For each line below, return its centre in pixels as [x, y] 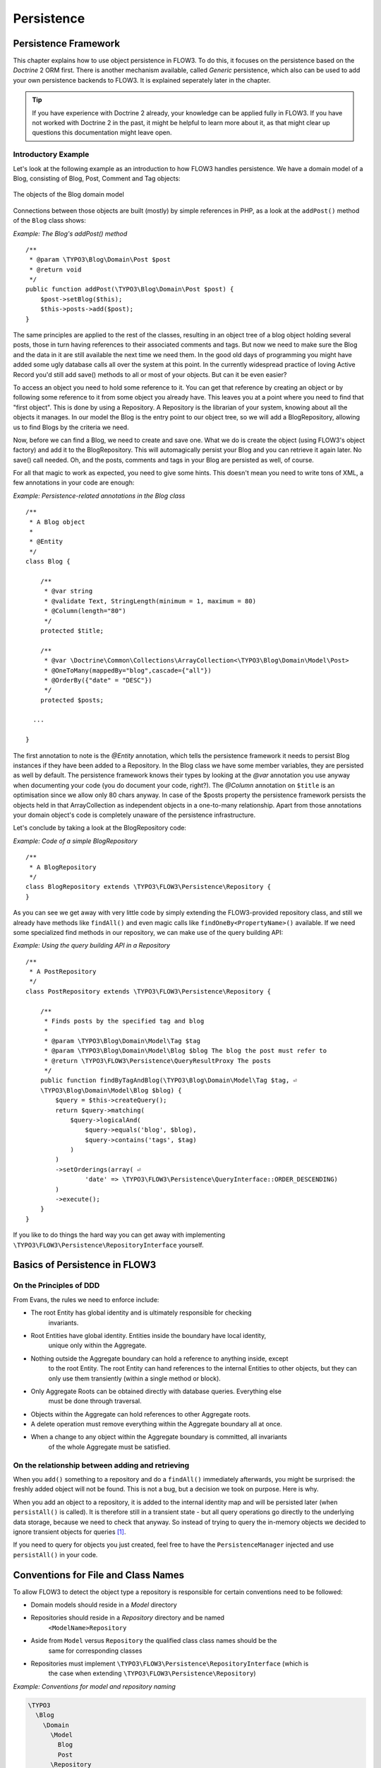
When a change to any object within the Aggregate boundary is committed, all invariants [159, 1437]
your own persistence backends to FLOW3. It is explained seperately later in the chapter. [142, 80]
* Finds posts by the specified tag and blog [124, 1021]
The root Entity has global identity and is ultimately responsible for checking [141, 1313]
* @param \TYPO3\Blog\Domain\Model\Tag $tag [122, 1041]
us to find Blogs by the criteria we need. [71, 427]
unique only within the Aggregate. [98, 1345]
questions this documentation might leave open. [102, 133]
